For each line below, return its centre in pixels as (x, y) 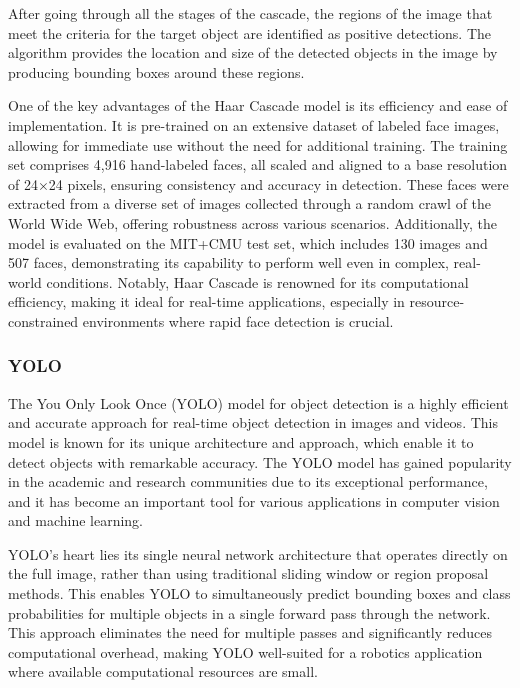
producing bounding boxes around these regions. (156, 71)
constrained (43, 320)
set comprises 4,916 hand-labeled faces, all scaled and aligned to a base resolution (258, 164)
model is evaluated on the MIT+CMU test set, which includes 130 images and (248, 242)
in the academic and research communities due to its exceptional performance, (248, 481)
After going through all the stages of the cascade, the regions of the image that (250, 13)
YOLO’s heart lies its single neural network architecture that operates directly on (258, 553)
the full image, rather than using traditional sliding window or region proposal (248, 573)
